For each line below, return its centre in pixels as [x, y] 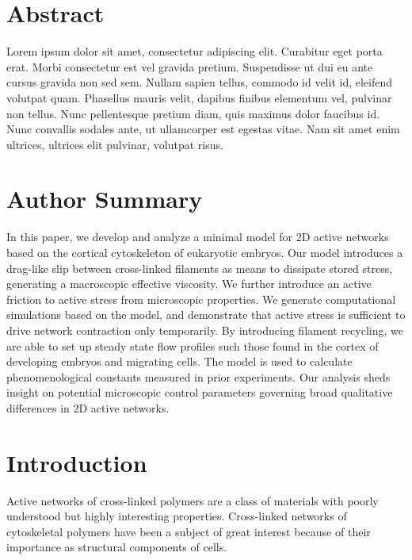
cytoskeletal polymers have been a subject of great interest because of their [189, 531]
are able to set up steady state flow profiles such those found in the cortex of [193, 345]
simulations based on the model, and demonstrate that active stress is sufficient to [206, 315]
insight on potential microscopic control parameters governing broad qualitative [200, 392]
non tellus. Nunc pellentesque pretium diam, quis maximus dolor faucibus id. [193, 113]
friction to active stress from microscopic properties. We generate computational [201, 299]
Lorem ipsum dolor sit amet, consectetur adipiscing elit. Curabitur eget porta [195, 51]
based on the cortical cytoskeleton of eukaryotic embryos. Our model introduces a [205, 252]
